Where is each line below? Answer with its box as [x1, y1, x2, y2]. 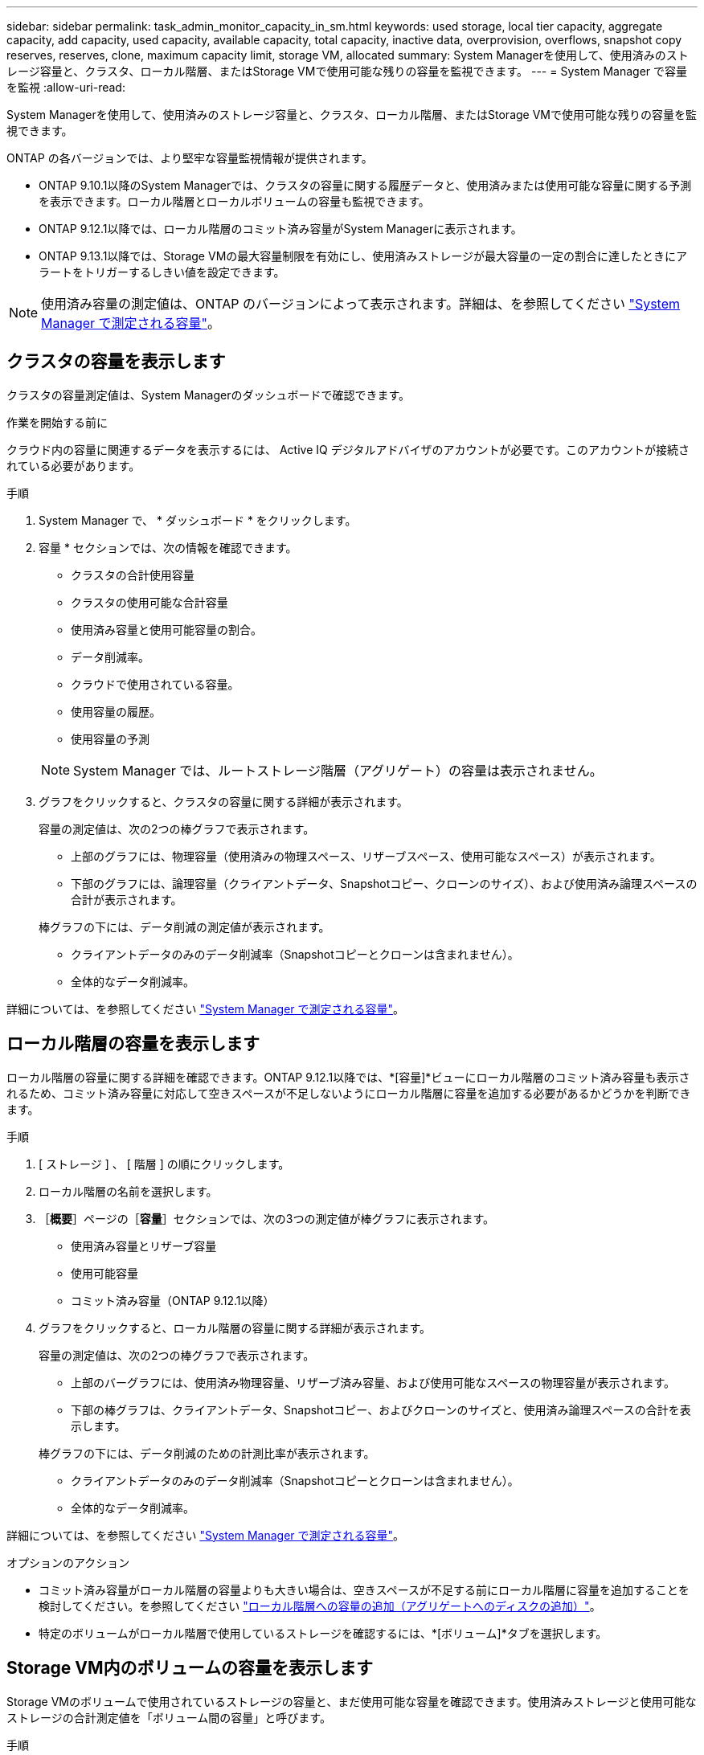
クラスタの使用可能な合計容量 [71, 595, 228, 609]
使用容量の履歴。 [71, 704, 161, 718]
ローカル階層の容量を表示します [6, 1033, 260, 1054]
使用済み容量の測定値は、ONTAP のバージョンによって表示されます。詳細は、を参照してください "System [41, 296, 680, 312]
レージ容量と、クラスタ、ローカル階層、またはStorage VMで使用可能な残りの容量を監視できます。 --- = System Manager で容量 [6, 64, 688, 78]
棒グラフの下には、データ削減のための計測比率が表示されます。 [39, 1446, 375, 1460]
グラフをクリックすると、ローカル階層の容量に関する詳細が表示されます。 [39, 1320, 432, 1335]
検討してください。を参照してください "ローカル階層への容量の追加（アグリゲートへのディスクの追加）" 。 [39, 1598, 601, 1613]
